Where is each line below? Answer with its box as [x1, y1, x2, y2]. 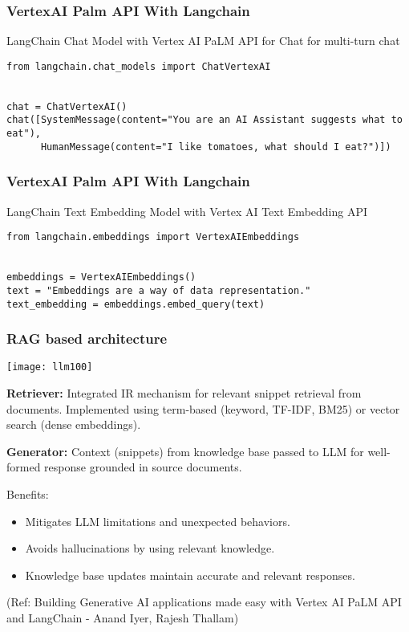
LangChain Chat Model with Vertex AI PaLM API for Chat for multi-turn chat [6, 32, 400, 49]
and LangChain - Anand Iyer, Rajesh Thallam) [6, 609, 239, 626]
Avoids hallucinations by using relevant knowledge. [25, 540, 275, 557]
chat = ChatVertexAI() [6, 100, 128, 112]
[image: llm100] [6, 361, 93, 373]
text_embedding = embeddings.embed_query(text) [6, 298, 265, 310]
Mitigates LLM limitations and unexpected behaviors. [25, 512, 290, 529]
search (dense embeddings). [6, 416, 141, 433]
